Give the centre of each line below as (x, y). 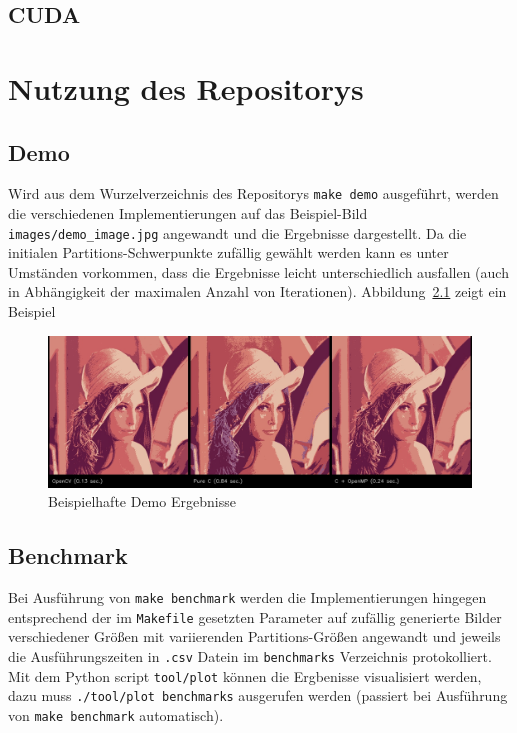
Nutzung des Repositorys (186, 87)
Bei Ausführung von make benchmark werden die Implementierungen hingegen (247, 596)
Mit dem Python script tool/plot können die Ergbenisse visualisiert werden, (245, 675)
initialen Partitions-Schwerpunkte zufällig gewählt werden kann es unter (228, 252)
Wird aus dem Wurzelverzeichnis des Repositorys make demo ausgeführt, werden (253, 193)
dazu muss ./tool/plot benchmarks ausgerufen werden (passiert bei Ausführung (258, 695)
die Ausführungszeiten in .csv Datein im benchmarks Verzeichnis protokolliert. (250, 655)
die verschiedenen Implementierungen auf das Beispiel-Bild (188, 213)
